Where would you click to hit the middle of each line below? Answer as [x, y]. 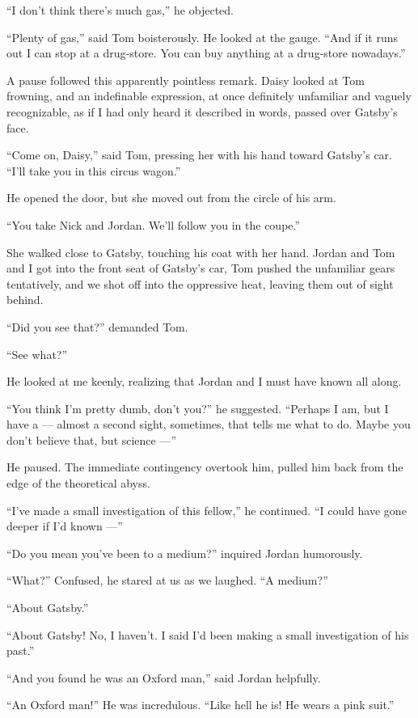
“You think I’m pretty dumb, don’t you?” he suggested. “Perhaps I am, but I [198, 408]
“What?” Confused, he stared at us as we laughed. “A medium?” [167, 580]
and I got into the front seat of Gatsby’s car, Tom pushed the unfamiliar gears [201, 268]
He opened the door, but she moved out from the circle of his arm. [171, 198]
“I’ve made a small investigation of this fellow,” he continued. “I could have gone [207, 510]
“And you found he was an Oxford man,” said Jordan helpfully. [164, 677]
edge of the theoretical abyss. [78, 483]
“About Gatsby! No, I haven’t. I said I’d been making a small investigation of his [208, 634]
